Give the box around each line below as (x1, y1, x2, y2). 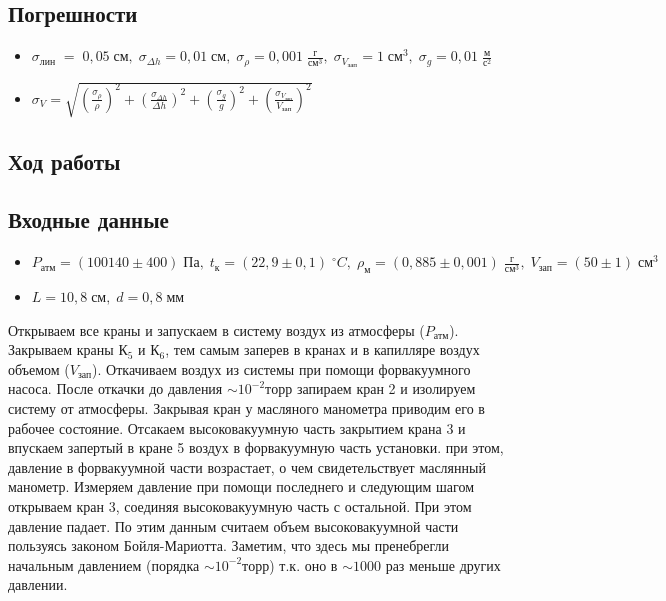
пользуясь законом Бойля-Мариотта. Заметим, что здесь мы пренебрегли (8, 535, 449, 556)
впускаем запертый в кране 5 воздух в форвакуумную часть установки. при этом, (8, 437, 504, 458)
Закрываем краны (8, 339, 114, 360)
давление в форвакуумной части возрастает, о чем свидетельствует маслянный (8, 456, 486, 477)
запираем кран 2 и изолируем (296, 378, 476, 399)
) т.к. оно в (269, 554, 338, 575)
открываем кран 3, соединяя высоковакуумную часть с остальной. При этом (8, 495, 472, 516)
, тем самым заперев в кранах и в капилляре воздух (165, 339, 480, 360)
